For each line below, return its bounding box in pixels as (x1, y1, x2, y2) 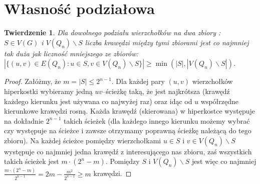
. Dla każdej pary (111, 76, 165, 86)
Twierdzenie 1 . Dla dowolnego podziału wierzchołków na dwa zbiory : (4, 27, 221, 38)
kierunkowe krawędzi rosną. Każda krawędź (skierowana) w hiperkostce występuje (4, 106, 255, 116)
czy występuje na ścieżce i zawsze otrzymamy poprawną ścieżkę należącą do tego (4, 125, 251, 136)
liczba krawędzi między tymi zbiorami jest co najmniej (85, 37, 249, 47)
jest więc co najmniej (192, 156, 256, 166)
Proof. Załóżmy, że (4, 76, 61, 86)
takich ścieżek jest (4, 156, 59, 166)
